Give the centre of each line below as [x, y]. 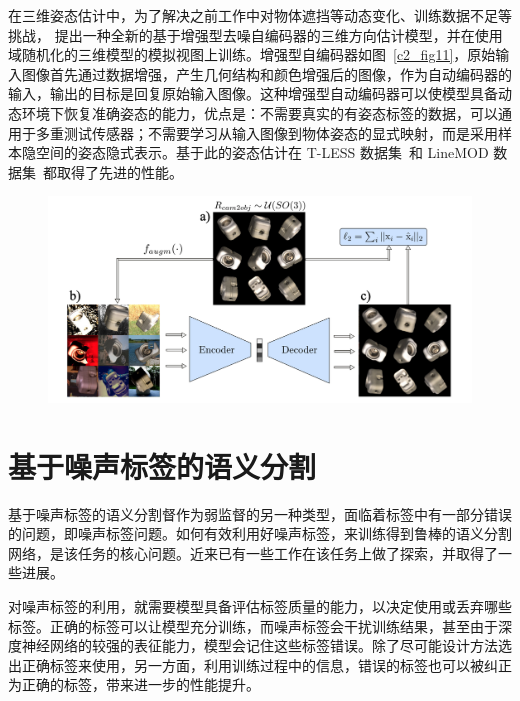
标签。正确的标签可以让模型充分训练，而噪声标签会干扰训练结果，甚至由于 [253, 625]
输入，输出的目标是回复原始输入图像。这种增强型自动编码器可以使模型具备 [253, 93]
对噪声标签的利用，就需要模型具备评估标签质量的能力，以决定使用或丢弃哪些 [260, 606]
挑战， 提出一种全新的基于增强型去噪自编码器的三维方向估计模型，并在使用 [255, 34]
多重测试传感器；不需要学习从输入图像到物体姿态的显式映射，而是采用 [266, 132]
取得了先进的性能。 [119, 171]
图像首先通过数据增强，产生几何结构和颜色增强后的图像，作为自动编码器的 [266, 73]
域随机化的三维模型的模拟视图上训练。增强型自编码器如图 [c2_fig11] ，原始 [252, 54]
